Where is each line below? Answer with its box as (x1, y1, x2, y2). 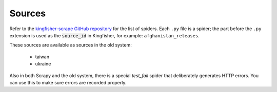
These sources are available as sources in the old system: (9, 42, 132, 48)
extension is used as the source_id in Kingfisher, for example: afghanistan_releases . (9, 32, 200, 38)
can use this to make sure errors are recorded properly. (9, 79, 127, 85)
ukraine (35, 61, 51, 67)
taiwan (35, 54, 50, 60)
